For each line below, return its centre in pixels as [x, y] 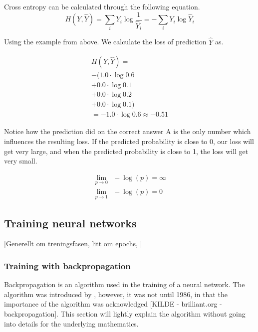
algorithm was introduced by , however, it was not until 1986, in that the [116, 294]
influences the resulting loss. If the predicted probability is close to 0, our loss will [129, 141]
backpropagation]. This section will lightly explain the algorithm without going [125, 314]
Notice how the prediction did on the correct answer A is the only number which [128, 131]
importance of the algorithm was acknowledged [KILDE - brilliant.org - [113, 304]
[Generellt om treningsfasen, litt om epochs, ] [73, 244]
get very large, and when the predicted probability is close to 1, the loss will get [126, 151]
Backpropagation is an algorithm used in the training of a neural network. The [125, 284]
